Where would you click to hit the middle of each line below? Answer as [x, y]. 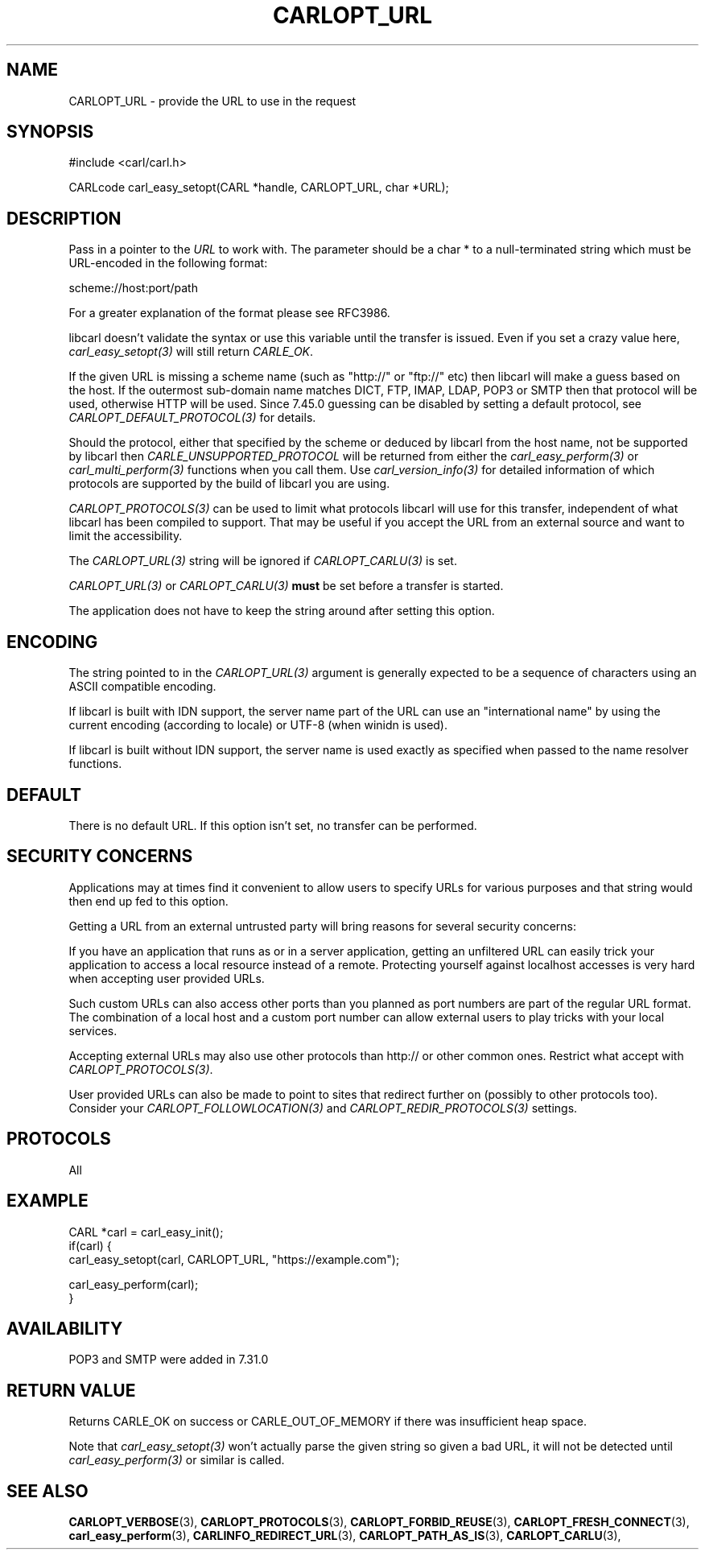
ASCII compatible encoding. [142, 687]
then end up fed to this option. [148, 901]
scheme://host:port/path [133, 288]
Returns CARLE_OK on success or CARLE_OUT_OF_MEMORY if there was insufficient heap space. [328, 1422]
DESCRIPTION [64, 218]
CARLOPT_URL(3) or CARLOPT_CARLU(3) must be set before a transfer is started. [286, 586]
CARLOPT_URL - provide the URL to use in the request [212, 101]
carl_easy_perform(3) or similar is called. [177, 1460]
